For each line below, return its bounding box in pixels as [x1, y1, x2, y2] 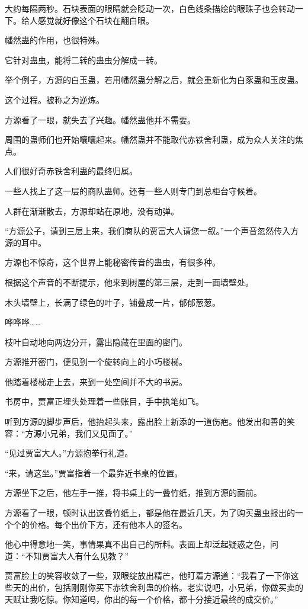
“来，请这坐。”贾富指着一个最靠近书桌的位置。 [5, 466, 183, 479]
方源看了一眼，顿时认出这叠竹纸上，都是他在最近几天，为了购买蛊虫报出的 [5, 507, 295, 519]
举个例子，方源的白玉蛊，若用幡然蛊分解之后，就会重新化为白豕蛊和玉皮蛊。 [5, 73, 303, 86]
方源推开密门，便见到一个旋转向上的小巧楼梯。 [5, 355, 187, 368]
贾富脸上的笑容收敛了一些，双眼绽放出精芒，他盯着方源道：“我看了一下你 [5, 569, 291, 582]
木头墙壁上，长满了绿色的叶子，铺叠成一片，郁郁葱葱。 [5, 296, 220, 308]
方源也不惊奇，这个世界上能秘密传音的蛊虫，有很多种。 [5, 256, 220, 268]
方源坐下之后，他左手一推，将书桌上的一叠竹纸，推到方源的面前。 [5, 486, 262, 499]
